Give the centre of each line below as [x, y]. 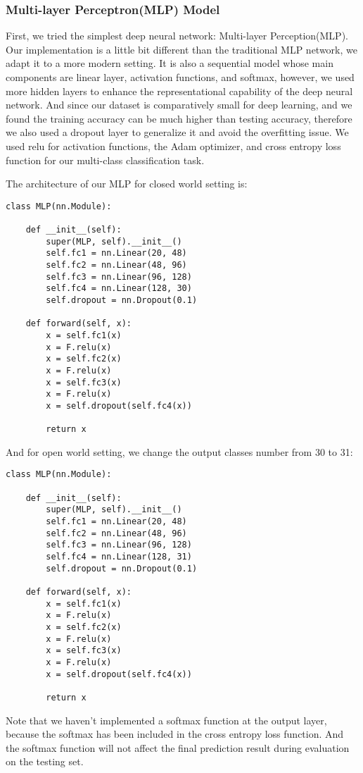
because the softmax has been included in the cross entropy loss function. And [175, 734]
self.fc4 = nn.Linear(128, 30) [119, 289]
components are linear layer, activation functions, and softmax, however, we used [180, 77]
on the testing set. [45, 761]
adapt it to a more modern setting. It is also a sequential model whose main [170, 63]
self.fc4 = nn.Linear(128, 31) [119, 557]
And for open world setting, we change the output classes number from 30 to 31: [179, 451]
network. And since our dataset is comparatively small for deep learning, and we [179, 105]
